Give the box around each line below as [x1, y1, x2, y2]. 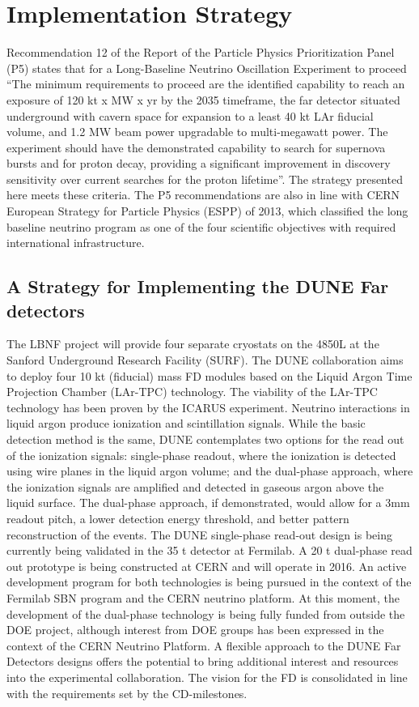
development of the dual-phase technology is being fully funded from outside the [6, 605, 405, 622]
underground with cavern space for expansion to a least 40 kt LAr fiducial [6, 107, 374, 124]
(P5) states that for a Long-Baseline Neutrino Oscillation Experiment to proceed [6, 59, 407, 76]
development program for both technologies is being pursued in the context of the [6, 573, 412, 590]
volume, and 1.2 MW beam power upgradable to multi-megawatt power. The [6, 123, 388, 140]
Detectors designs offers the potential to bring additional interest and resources [6, 653, 399, 670]
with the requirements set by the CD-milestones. [6, 684, 248, 701]
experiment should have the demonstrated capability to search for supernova [6, 138, 386, 155]
